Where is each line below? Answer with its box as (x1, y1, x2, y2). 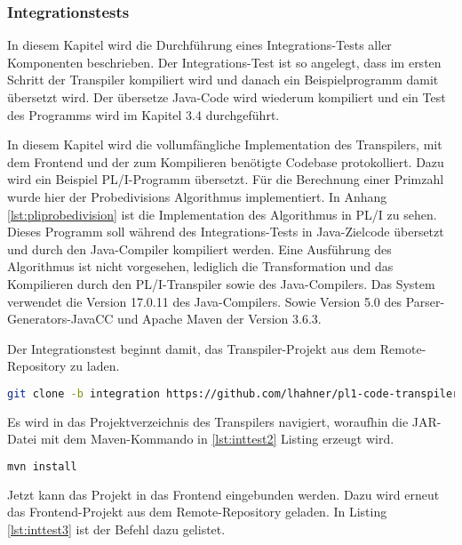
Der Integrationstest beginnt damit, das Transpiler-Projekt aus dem (7, 339, 377, 357)
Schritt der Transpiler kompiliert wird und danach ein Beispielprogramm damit (7, 70, 439, 89)
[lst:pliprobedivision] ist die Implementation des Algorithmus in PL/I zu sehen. (7, 204, 437, 223)
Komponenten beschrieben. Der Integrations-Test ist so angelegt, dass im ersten (7, 52, 442, 71)
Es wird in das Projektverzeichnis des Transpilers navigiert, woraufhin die (7, 412, 409, 430)
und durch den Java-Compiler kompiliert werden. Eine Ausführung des (7, 239, 392, 258)
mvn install (7, 460, 77, 473)
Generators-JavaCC (7, 309, 114, 328)
